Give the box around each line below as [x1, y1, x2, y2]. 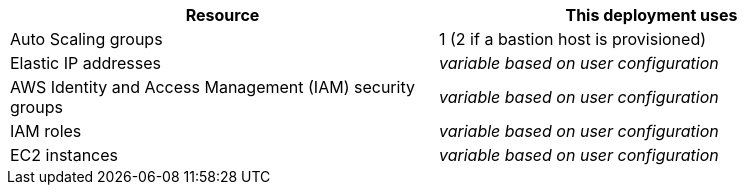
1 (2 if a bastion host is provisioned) [439, 29, 707, 49]
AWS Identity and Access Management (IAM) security [10, 77, 415, 97]
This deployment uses [565, 5, 738, 25]
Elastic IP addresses [10, 53, 162, 73]
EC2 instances [10, 145, 118, 165]
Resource [185, 5, 260, 25]
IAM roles [10, 121, 82, 141]
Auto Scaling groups [10, 29, 163, 49]
